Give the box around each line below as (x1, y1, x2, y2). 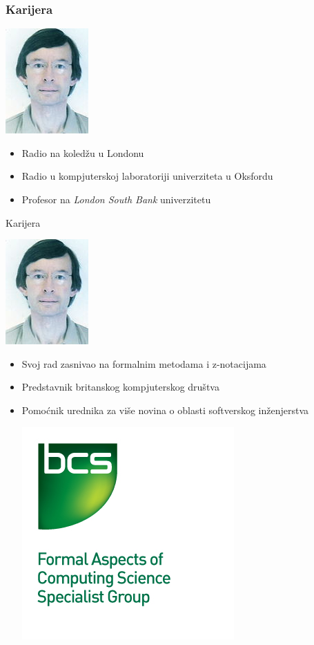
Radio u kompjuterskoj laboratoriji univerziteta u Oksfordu (21, 169, 273, 183)
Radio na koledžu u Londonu (21, 145, 144, 160)
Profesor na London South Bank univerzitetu (21, 192, 211, 206)
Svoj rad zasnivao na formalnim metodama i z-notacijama (21, 356, 266, 371)
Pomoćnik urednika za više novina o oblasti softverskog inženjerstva (21, 402, 309, 417)
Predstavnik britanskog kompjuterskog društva (21, 380, 219, 394)
